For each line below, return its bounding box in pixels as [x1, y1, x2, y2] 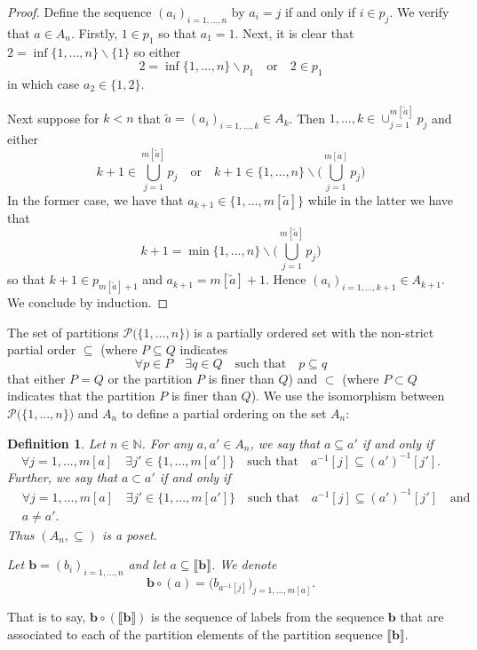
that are [400, 607, 444, 625]
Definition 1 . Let [7, 433, 106, 452]
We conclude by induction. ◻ [7, 292, 169, 311]
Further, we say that [7, 467, 117, 486]
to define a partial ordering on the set [121, 403, 327, 422]
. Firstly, [71, 23, 118, 42]
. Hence [266, 270, 306, 289]
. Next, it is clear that [235, 23, 354, 42]
